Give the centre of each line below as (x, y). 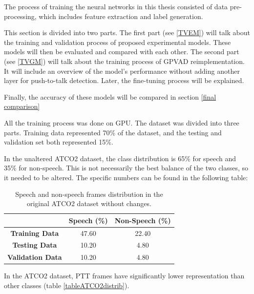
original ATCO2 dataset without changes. (89, 203)
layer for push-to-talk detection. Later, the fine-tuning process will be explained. (124, 80)
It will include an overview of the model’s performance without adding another (122, 71)
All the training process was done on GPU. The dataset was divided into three (122, 122)
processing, (20, 16)
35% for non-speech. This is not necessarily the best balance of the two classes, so (126, 168)
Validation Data (35, 257)
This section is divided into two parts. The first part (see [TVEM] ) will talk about (127, 32)
